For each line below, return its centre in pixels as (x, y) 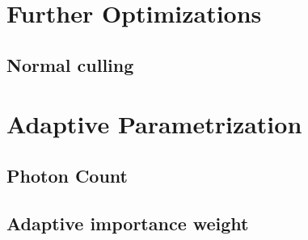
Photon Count (68, 175)
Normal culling (70, 64)
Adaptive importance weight (128, 223)
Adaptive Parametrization (154, 124)
